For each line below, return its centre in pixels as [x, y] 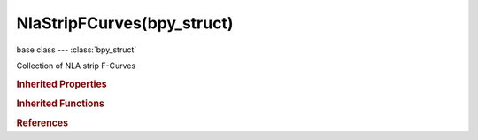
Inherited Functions [61, 104]
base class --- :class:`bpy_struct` [77, 50]
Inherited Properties [62, 84]
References [42, 123]
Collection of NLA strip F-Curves [76, 66]
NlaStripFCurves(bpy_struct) [125, 23]
